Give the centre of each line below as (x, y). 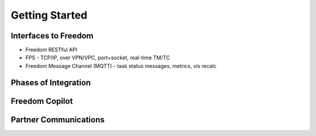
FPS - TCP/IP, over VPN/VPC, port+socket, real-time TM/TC (98, 58)
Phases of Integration (51, 82)
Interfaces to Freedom (52, 36)
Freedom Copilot (42, 101)
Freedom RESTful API (51, 50)
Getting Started (49, 15)
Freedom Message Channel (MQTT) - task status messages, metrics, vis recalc (121, 66)
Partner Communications (58, 119)
